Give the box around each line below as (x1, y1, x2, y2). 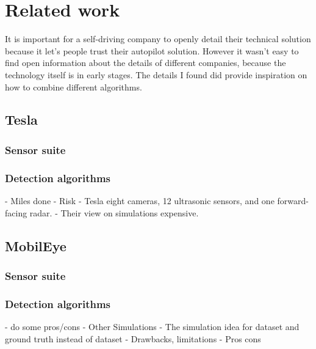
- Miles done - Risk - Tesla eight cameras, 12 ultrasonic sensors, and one (5, 194, 275, 207)
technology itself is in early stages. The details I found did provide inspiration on (5, 68, 307, 81)
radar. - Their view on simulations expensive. (29, 206, 199, 219)
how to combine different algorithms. (5, 80, 142, 93)
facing (5, 206, 27, 219)
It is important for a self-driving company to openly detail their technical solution (5, 32, 311, 45)
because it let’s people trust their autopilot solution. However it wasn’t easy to (5, 44, 299, 57)
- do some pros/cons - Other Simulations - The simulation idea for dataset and (5, 320, 300, 332)
